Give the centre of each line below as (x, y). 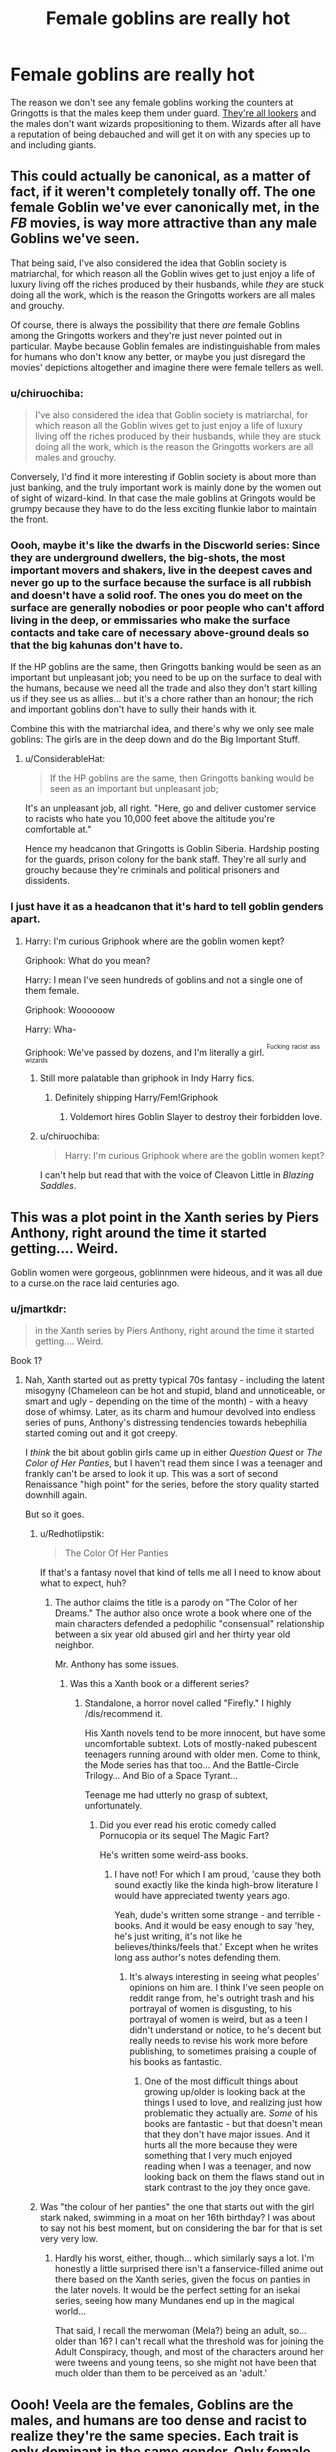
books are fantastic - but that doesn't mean (233, 2124)
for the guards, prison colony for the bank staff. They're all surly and (165, 859)
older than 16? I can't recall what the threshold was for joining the (189, 2341)
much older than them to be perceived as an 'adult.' (161, 2373)
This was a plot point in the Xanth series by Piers (165, 1217)
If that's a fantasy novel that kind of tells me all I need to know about (180, 1573)
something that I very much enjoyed (218, 2156)
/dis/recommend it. (123, 1714)
